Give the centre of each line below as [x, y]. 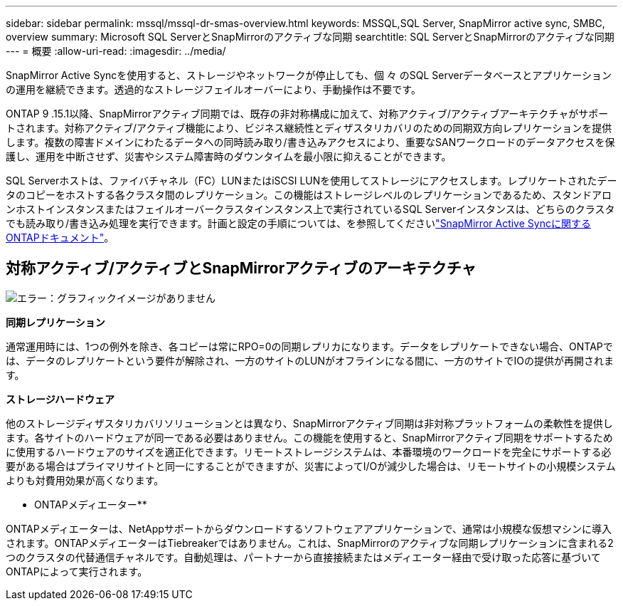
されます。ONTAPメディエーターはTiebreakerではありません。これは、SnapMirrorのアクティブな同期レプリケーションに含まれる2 [310, 543]
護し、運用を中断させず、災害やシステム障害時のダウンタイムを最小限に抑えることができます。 [229, 156]
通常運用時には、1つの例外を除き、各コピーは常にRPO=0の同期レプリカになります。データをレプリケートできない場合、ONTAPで [309, 346]
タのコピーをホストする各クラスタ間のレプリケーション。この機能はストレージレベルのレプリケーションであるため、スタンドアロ [309, 195]
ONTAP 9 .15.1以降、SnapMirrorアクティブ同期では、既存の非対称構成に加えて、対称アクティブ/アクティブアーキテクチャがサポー [307, 114]
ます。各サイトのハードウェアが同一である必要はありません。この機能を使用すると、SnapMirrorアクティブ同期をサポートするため [309, 437]
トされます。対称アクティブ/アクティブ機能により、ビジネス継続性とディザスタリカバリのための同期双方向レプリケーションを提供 [309, 128]
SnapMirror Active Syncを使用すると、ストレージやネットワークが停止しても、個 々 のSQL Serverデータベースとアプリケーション [309, 75]
